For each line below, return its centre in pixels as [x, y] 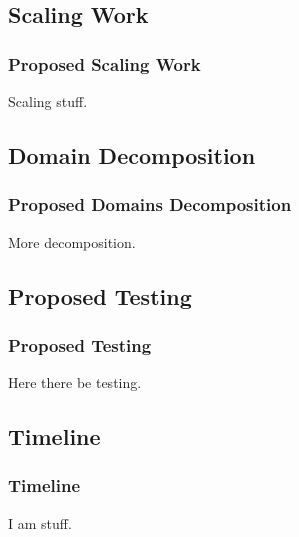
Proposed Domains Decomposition [150, 204]
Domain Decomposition [132, 154]
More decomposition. [72, 241]
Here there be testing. [75, 382]
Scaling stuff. [48, 101]
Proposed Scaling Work [104, 63]
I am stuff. [40, 522]
